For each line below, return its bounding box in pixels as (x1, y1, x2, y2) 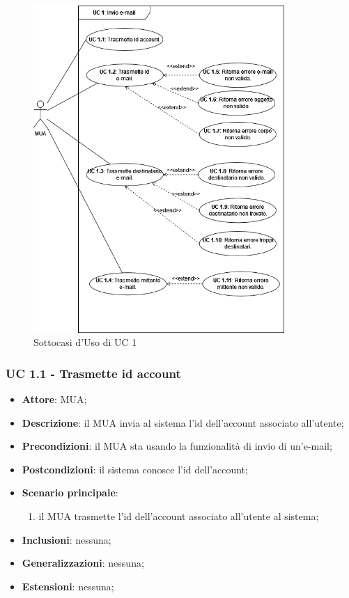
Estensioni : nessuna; (22, 579, 114, 593)
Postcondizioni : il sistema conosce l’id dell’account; (22, 462, 248, 476)
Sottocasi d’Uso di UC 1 (33, 335, 137, 349)
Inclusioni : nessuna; (22, 532, 111, 546)
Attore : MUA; (22, 392, 87, 406)
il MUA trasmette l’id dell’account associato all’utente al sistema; (38, 508, 319, 523)
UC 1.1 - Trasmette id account (6, 364, 181, 381)
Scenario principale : (22, 485, 118, 500)
